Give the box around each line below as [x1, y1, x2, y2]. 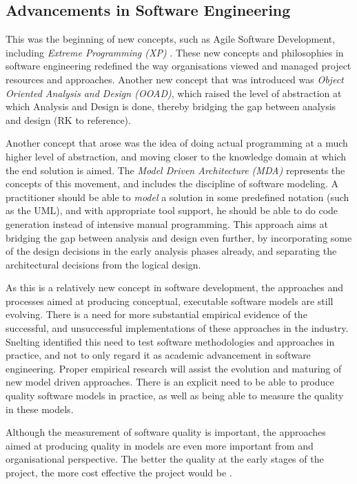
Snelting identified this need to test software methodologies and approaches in [6, 334, 335, 348]
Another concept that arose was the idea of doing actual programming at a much [6, 136, 348, 150]
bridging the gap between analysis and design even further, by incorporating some [6, 230, 352, 244]
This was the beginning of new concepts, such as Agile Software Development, [6, 32, 336, 46]
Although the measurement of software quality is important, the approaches [6, 425, 326, 439]
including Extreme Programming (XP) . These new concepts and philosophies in [6, 45, 344, 59]
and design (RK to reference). [6, 112, 131, 127]
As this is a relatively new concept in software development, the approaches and [6, 280, 344, 295]
